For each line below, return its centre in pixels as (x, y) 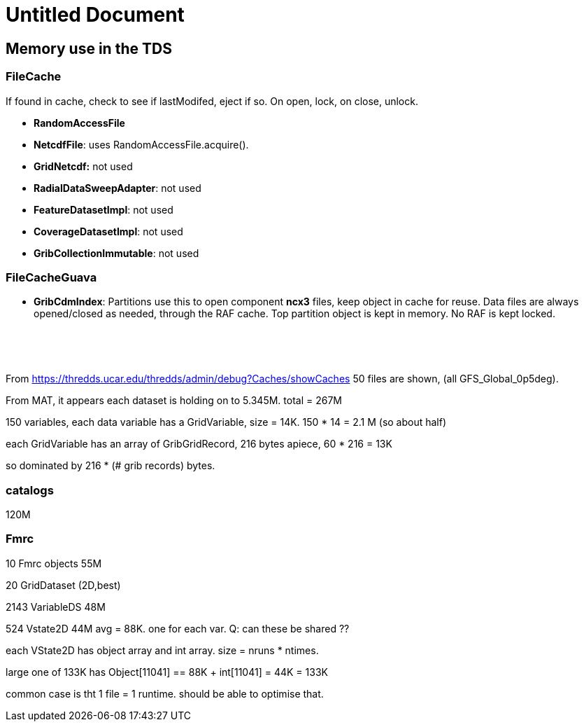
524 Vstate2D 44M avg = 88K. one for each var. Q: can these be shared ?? (178, 628)
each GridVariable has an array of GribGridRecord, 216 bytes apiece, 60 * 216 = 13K (199, 444)
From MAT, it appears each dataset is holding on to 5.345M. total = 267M (174, 401)
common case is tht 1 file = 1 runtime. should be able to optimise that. (165, 693)
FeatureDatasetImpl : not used (104, 209)
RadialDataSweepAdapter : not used (117, 188)
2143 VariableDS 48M (56, 607)
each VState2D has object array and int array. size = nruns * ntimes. (162, 650)
